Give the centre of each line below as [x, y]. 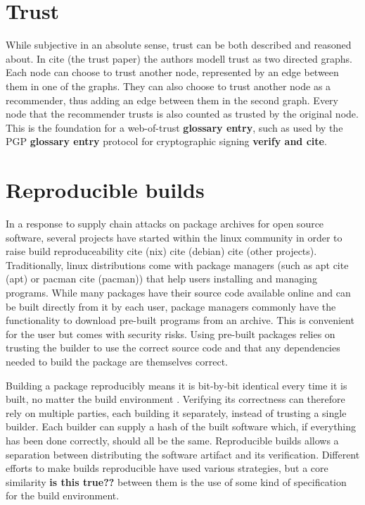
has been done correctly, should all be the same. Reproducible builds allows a [172, 440]
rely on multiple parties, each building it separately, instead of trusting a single [176, 412]
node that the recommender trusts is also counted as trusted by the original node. [182, 114]
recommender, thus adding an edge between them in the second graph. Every [172, 100]
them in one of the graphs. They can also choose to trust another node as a [168, 86]
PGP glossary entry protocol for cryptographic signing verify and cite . [166, 141]
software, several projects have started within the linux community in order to [174, 237]
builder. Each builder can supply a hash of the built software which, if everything [181, 426]
